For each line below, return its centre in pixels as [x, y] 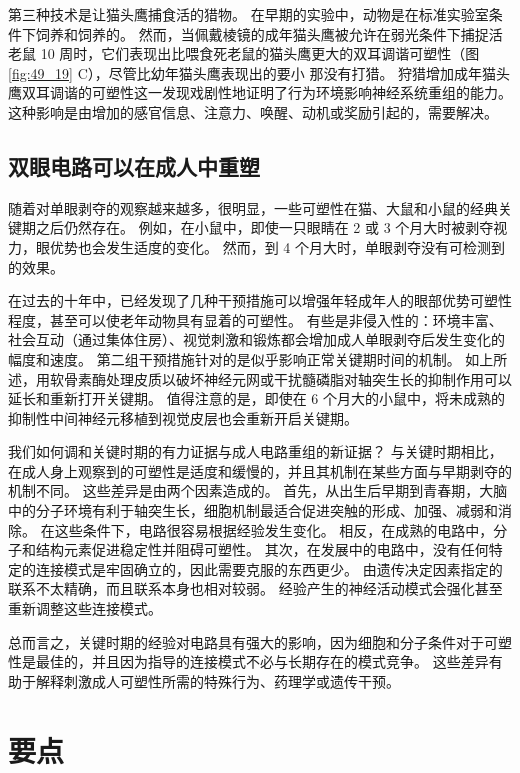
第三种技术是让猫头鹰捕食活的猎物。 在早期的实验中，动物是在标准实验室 [248, 14]
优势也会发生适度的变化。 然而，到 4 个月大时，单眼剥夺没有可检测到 [277, 246]
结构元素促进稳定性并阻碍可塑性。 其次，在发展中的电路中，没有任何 [262, 549]
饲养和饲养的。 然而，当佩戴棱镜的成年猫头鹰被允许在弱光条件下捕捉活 [269, 33]
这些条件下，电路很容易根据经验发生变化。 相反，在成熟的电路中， [274, 529]
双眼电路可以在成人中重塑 [134, 165]
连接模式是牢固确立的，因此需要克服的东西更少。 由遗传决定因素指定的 [269, 568]
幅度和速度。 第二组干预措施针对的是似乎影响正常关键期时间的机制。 [234, 358]
